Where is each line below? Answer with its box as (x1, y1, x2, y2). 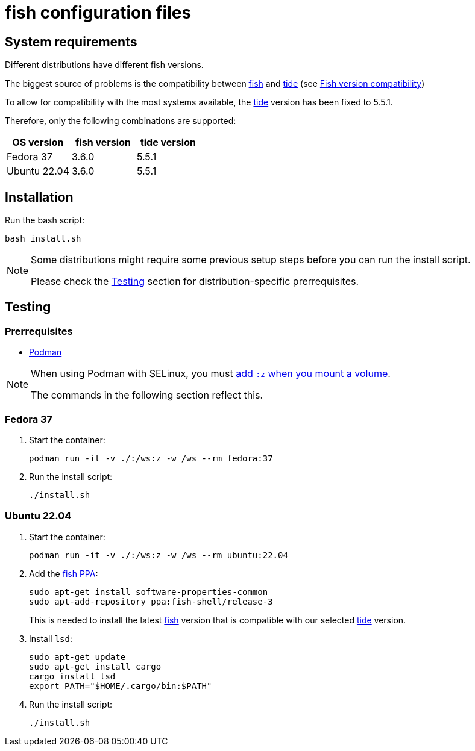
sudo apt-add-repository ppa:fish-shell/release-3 (29, 596, 273, 606)
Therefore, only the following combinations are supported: (5, 116, 236, 126)
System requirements (5, 34, 137, 49)
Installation (5, 189, 74, 205)
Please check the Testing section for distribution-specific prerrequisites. (31, 275, 359, 288)
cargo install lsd (29, 671, 116, 681)
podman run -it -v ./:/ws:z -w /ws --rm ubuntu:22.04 (29, 550, 288, 560)
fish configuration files (5, 2, 192, 23)
